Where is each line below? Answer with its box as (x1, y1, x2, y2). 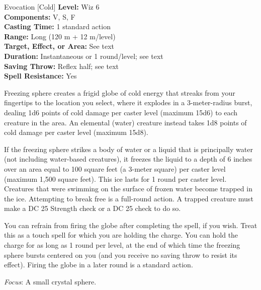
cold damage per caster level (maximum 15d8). (4, 127, 148, 137)
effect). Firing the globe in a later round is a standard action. (4, 259, 193, 270)
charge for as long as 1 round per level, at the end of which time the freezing (4, 240, 240, 250)
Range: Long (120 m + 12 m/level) (4, 31, 116, 41)
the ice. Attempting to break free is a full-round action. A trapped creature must (4, 193, 253, 203)
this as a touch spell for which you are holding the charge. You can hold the (4, 230, 238, 240)
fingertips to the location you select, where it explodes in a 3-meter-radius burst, (4, 97, 252, 108)
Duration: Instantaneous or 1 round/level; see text (4, 50, 163, 61)
